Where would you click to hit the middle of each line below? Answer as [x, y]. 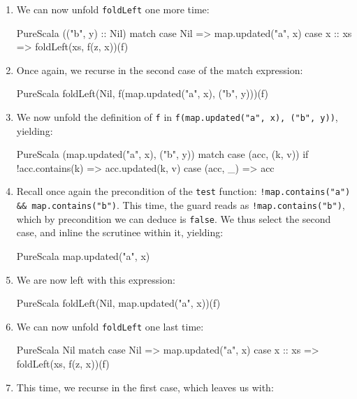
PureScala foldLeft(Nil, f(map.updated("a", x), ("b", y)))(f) [142, 93]
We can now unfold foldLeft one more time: [113, 9]
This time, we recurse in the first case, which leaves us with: [145, 387]
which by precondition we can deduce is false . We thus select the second [174, 218]
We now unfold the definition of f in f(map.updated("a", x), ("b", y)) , [177, 117]
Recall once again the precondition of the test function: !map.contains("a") [183, 191]
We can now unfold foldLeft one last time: [110, 326]
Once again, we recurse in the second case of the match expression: [160, 70]
